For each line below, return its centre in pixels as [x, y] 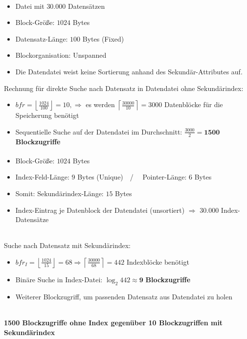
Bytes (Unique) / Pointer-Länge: [132, 177]
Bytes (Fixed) [103, 38]
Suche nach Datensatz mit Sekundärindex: [67, 245]
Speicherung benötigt [47, 115]
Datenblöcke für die [193, 104]
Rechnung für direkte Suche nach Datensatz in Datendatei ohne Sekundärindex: [124, 88]
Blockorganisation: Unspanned [61, 55]
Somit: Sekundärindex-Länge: [59, 193]
